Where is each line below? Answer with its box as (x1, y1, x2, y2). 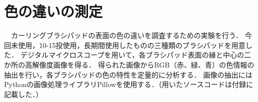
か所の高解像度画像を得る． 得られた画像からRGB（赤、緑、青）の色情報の (4, 59, 254, 69)
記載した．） (4, 88, 43, 99)
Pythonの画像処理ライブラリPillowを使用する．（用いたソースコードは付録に (4, 79, 253, 89)
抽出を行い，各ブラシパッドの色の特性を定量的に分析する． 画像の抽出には (4, 69, 252, 79)
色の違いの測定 (4, 1, 103, 21)
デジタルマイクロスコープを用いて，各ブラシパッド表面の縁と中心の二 (20, 49, 251, 60)
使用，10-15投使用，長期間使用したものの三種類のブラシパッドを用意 (18, 39, 245, 50)
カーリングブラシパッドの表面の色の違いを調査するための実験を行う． (11, 30, 243, 40)
